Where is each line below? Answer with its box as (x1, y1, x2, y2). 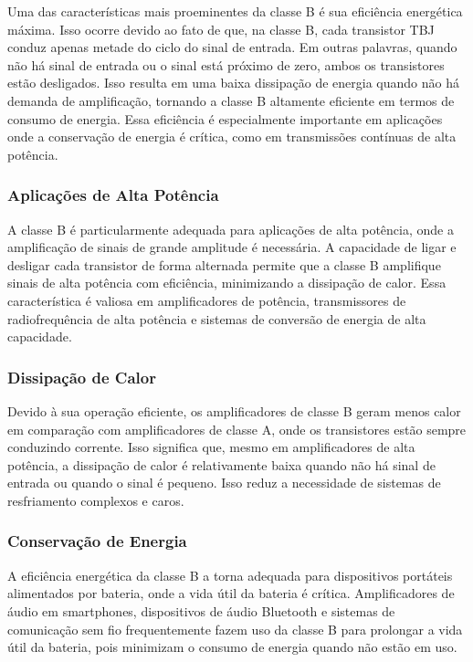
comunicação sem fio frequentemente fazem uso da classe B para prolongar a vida (7, 619, 463, 638)
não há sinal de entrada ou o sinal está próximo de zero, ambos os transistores (7, 55, 445, 74)
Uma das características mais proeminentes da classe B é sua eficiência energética (7, 2, 463, 20)
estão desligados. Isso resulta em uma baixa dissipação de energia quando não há (7, 73, 459, 92)
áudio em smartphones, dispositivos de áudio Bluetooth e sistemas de (7, 601, 395, 620)
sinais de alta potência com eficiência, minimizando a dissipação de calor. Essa (7, 273, 447, 292)
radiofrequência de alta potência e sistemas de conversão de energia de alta (7, 309, 426, 328)
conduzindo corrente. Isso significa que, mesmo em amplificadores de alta (7, 437, 415, 457)
